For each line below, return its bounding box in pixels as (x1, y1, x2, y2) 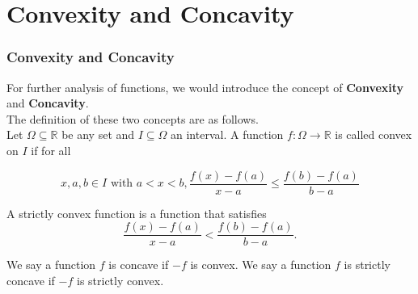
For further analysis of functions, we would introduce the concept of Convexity (6, 78, 404, 95)
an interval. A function (171, 126, 284, 143)
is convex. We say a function (190, 256, 331, 273)
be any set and (61, 126, 135, 143)
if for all (31, 141, 71, 158)
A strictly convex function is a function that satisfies (6, 204, 267, 221)
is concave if (108, 256, 169, 273)
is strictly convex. (76, 271, 164, 288)
